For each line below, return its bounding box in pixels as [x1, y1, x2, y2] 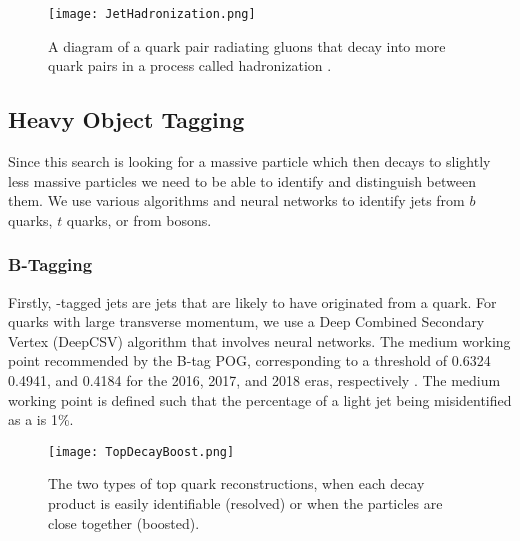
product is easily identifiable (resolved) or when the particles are [48, 493, 443, 514]
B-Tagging [8, 252, 93, 277]
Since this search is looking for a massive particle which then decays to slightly [8, 151, 491, 172]
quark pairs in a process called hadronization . [48, 55, 332, 76]
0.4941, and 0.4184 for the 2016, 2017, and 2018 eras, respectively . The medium [8, 370, 501, 391]
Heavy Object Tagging [8, 104, 245, 135]
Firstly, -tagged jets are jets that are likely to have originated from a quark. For [8, 291, 497, 312]
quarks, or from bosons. [66, 209, 212, 230]
